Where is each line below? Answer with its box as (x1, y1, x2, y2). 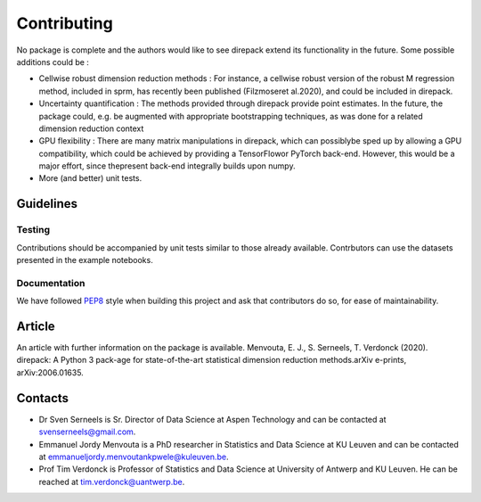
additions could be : (16, 56, 89, 67)
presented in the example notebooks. (16, 255, 153, 265)
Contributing (16, 13, 113, 33)
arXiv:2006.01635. (16, 366, 84, 378)
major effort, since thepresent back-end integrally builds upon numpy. (38, 160, 296, 171)
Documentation (16, 276, 86, 289)
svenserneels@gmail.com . (38, 426, 136, 437)
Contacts (16, 391, 69, 406)
